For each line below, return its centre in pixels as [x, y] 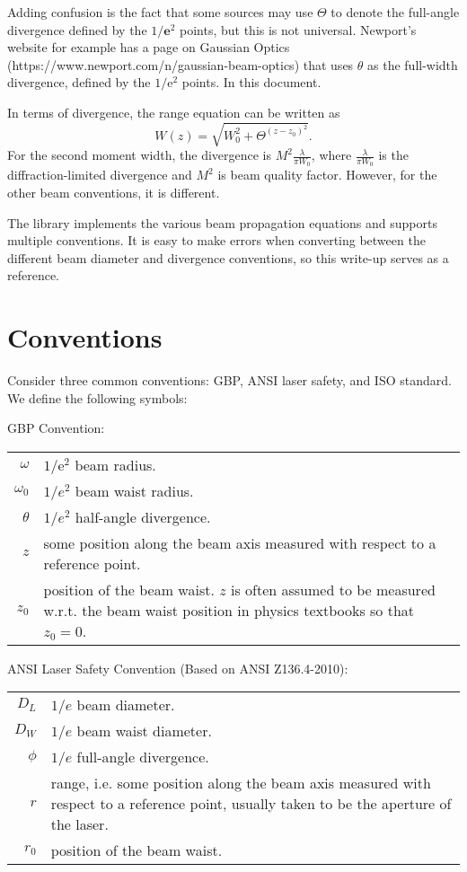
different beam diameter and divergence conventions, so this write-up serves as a [228, 257]
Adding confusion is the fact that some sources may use [160, 12]
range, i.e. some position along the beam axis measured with [241, 783]
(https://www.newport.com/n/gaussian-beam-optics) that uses [181, 64]
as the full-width [413, 64]
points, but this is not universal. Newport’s [298, 29]
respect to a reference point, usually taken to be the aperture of [251, 804]
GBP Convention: [56, 428]
